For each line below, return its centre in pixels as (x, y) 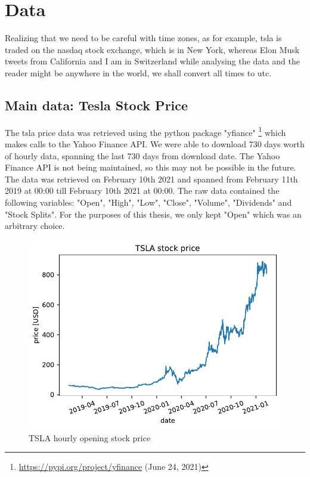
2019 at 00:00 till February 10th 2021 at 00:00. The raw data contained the (142, 191)
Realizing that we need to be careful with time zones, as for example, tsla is (143, 38)
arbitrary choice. (35, 226)
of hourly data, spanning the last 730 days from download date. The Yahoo (142, 155)
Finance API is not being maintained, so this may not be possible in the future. (151, 167)
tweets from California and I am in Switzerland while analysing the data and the (152, 61)
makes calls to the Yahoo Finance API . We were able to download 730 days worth (155, 143)
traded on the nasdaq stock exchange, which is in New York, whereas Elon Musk (152, 49)
